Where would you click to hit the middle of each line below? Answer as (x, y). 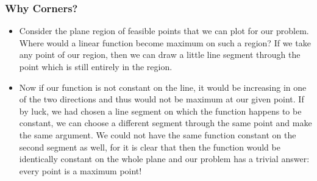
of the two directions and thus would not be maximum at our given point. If (162, 99)
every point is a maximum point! (80, 170)
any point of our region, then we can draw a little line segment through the (160, 55)
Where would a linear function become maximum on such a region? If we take (165, 42)
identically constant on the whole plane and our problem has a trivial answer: (164, 159)
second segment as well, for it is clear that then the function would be (150, 147)
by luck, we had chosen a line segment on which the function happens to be (160, 111)
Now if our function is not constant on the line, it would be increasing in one (163, 87)
